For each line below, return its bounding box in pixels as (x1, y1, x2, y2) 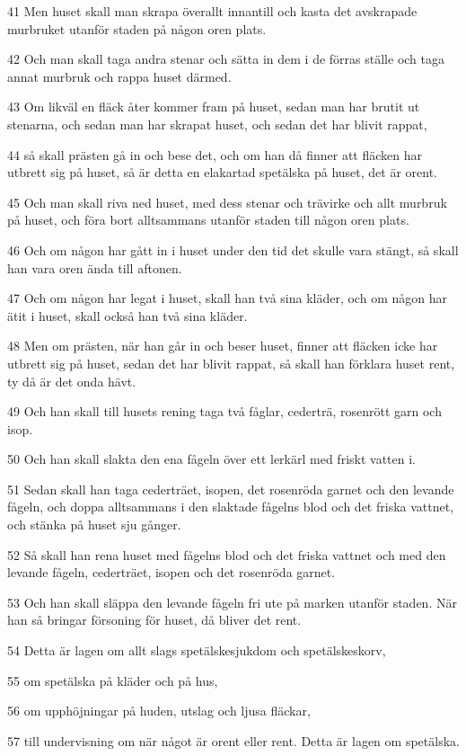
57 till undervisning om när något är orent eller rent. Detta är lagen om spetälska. (7, 731, 460, 750)
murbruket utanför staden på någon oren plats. (7, 19, 267, 38)
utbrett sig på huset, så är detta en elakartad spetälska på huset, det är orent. (7, 163, 437, 182)
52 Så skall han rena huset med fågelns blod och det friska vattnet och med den (7, 545, 446, 564)
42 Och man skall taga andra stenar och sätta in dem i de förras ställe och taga (7, 49, 445, 68)
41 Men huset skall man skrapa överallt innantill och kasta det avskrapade (7, 2, 418, 20)
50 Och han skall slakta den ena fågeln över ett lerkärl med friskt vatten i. (7, 449, 416, 468)
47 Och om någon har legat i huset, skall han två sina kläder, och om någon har (7, 289, 447, 307)
